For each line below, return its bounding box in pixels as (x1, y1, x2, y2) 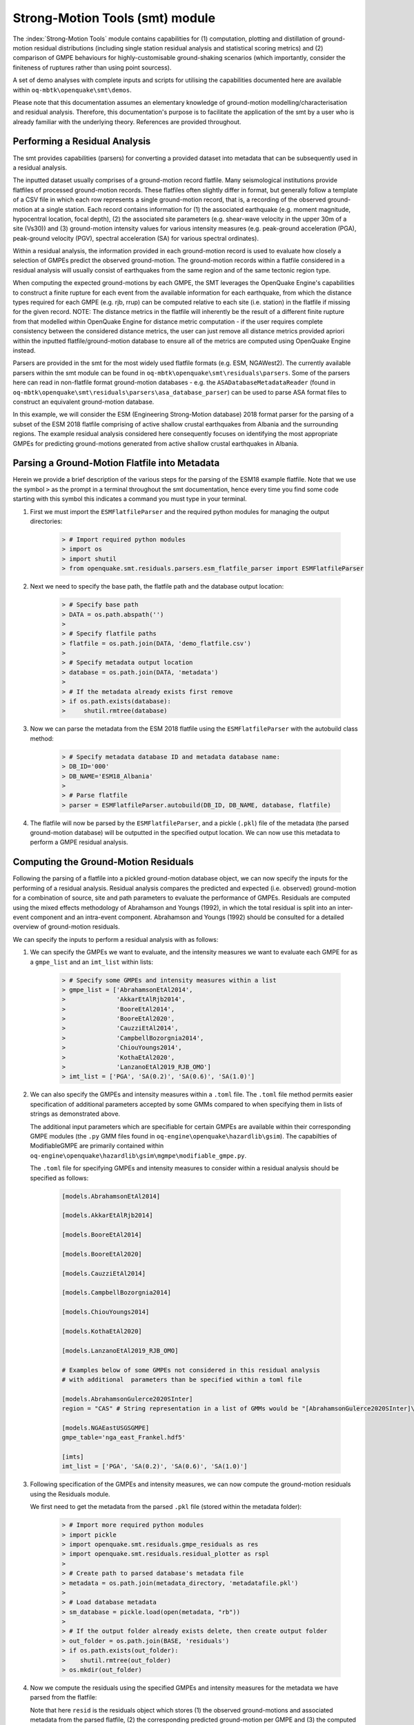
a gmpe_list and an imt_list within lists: (30, 958, 154, 966)
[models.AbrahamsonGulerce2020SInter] (61, 1394, 193, 1403)
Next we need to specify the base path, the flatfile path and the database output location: (30, 582, 284, 591)
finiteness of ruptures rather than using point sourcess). (12, 63, 172, 72)
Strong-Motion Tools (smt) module (12, 10, 216, 26)
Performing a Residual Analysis (12, 135, 151, 148)
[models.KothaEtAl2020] (61, 1327, 143, 1335)
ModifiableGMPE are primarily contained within (30, 1142, 164, 1150)
